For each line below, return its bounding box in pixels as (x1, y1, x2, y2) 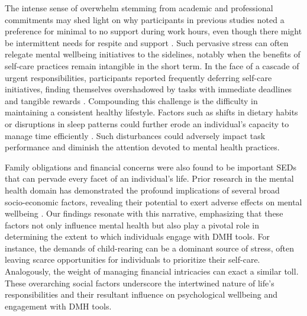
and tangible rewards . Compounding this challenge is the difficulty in (5, 94, 258, 107)
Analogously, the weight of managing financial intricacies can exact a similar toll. (5, 265, 299, 278)
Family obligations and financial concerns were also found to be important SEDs (5, 160, 296, 173)
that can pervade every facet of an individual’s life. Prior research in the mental (5, 172, 294, 185)
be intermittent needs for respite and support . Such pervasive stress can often (5, 36, 289, 49)
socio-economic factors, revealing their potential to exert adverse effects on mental (5, 195, 302, 208)
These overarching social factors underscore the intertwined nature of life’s (5, 276, 274, 289)
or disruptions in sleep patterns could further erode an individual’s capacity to (5, 117, 289, 130)
